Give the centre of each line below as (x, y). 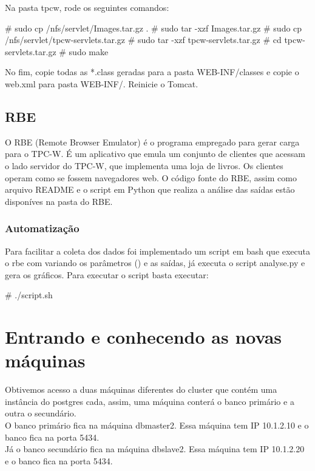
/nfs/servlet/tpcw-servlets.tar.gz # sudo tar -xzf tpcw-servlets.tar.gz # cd (143, 40)
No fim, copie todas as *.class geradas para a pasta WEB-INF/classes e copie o (152, 72)
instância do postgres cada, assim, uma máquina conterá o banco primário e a (150, 401)
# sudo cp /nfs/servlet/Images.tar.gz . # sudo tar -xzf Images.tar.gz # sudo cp (154, 28)
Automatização (42, 228)
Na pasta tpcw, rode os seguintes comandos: (87, 7)
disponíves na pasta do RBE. (59, 201)
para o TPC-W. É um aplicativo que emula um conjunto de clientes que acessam (155, 154)
